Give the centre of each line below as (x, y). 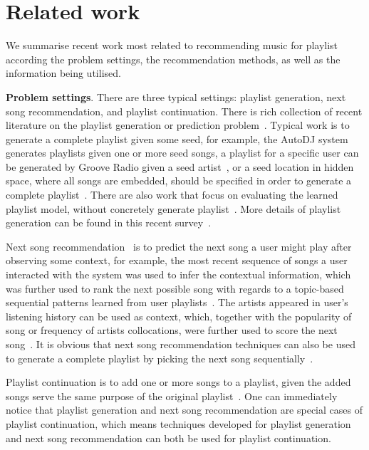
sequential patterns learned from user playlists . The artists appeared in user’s (177, 302)
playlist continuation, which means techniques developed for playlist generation (178, 423)
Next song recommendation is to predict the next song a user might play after (179, 246)
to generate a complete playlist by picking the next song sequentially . (160, 358)
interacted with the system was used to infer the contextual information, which (178, 274)
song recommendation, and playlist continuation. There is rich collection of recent (184, 111)
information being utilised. (63, 73)
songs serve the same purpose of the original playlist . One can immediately (172, 396)
